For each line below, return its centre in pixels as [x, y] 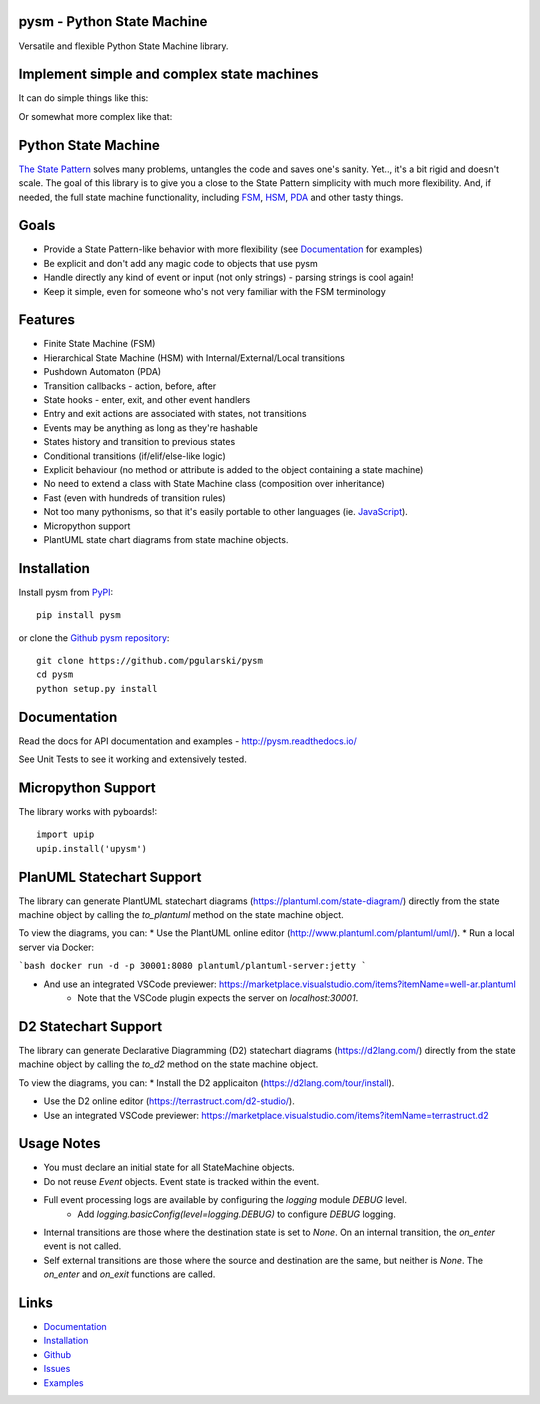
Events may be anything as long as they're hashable [151, 427]
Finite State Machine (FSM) [99, 344]
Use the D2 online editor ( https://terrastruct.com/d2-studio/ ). [169, 1101]
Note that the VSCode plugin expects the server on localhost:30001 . [218, 998]
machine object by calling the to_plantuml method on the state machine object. [181, 915]
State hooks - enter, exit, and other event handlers [147, 400]
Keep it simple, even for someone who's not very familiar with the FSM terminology [215, 291]
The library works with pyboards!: [88, 812]
